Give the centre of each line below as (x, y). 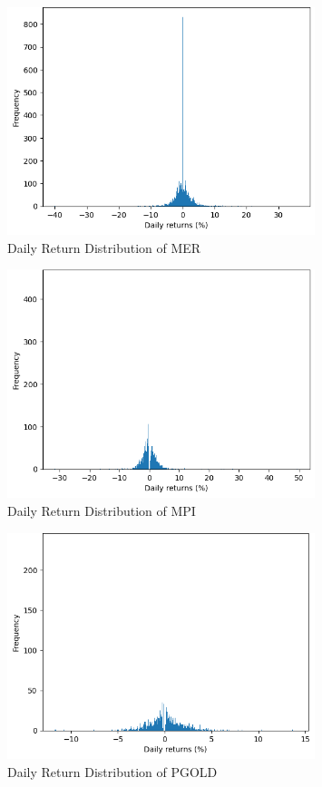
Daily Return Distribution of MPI (102, 510)
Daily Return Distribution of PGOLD (112, 772)
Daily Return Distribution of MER (104, 247)
